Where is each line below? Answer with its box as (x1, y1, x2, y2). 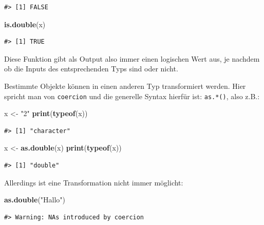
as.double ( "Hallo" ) (4, 194, 66, 205)
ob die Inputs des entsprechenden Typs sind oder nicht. (4, 63, 178, 74)
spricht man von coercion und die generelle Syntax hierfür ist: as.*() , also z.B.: (4, 90, 260, 101)
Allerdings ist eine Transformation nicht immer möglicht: (4, 177, 183, 188)
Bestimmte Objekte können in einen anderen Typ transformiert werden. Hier (4, 80, 246, 91)
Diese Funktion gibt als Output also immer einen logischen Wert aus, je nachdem (4, 53, 260, 64)
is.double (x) (4, 18, 46, 29)
